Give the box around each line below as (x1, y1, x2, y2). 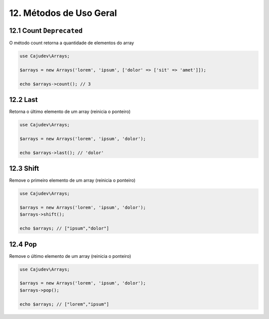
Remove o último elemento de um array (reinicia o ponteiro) (9, 253, 132, 259)
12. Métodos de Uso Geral (9, 7, 117, 18)
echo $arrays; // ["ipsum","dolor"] (19, 225, 110, 231)
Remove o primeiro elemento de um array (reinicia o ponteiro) (9, 177, 135, 184)
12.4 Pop (9, 240, 37, 248)
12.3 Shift (9, 164, 39, 173)
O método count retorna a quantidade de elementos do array (9, 40, 134, 46)
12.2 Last (9, 96, 38, 104)
